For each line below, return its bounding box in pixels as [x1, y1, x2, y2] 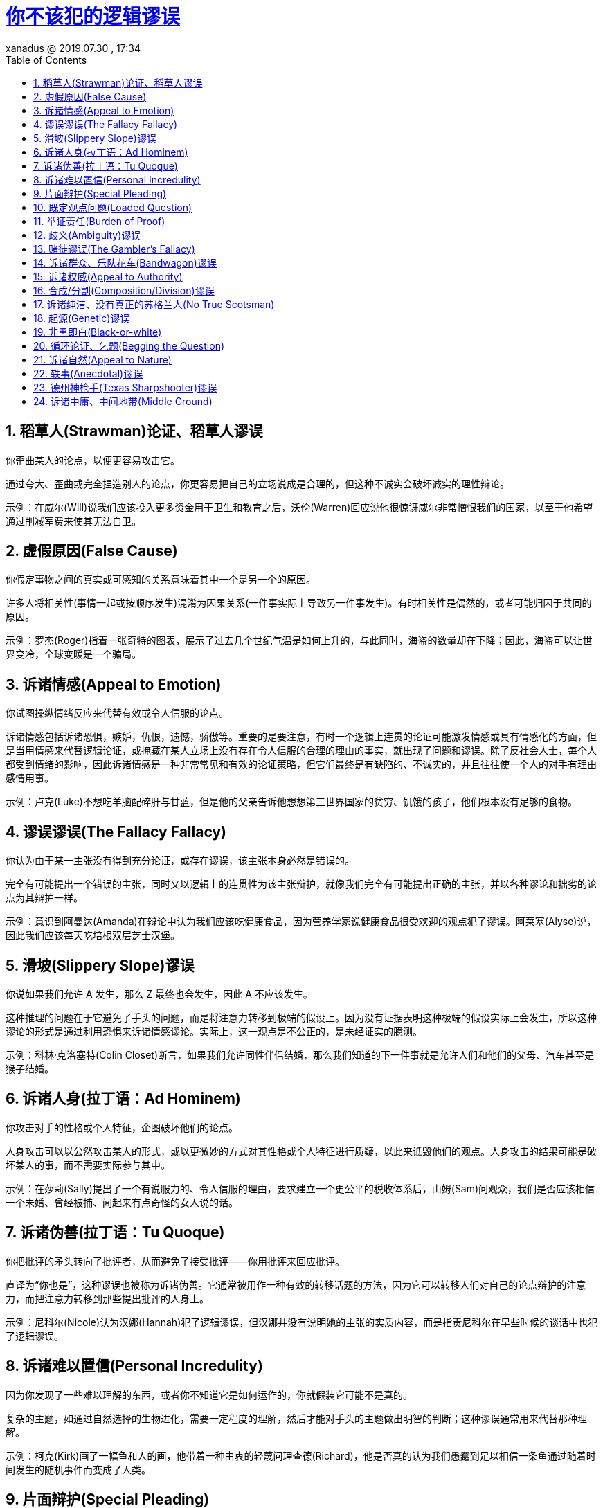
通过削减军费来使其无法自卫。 [6, 514, 141, 527]
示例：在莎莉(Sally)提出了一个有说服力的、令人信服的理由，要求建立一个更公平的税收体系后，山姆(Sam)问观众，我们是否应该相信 [6, 1182, 595, 1194]
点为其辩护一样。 [6, 892, 83, 904]
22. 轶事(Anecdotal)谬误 [33, 367, 143, 379]
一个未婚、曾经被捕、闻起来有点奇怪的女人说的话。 [6, 1196, 238, 1208]
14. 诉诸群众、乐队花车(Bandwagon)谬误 [33, 256, 217, 269]
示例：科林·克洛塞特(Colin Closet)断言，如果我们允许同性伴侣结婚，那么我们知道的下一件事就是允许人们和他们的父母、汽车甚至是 [6, 1048, 594, 1061]
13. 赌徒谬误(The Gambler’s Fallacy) [33, 242, 195, 255]
